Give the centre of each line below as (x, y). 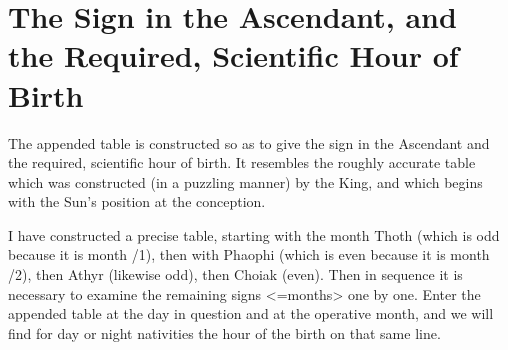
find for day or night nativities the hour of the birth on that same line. (224, 332)
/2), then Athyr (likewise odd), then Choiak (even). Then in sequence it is (235, 274)
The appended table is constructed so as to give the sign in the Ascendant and (249, 142)
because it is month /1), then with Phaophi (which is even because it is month (249, 254)
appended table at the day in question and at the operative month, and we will (251, 313)
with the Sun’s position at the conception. (137, 201)
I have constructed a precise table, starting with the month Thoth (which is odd (254, 234)
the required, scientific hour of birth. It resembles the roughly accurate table (242, 162)
